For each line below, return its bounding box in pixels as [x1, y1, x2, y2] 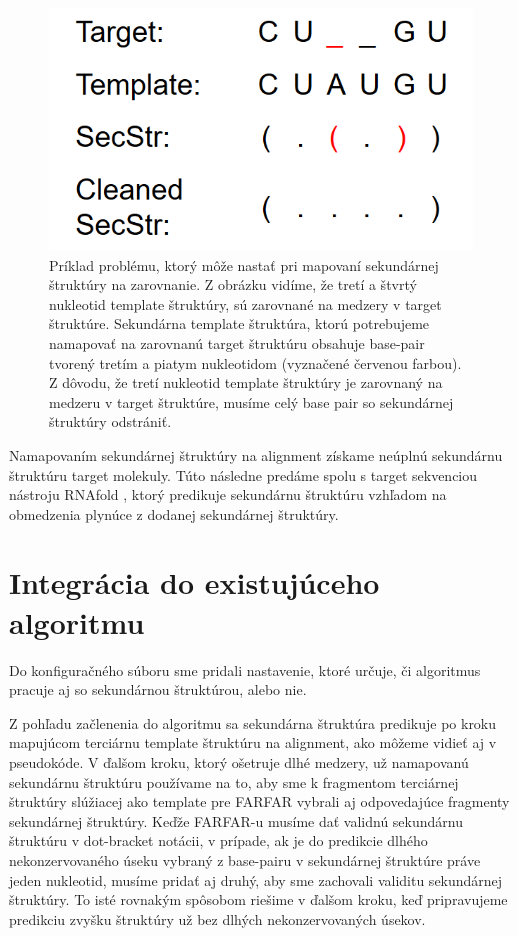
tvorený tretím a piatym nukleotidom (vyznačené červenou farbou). [49, 352, 462, 373]
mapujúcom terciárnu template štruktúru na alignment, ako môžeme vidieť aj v [9, 732, 497, 753]
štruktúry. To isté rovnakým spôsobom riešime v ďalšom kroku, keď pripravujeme [9, 889, 508, 910]
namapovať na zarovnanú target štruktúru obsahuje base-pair [49, 332, 425, 353]
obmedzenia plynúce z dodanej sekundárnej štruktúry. [9, 503, 339, 524]
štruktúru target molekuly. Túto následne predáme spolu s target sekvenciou [9, 464, 478, 485]
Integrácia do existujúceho [9, 562, 380, 603]
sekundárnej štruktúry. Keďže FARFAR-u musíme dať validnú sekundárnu [9, 810, 463, 831]
